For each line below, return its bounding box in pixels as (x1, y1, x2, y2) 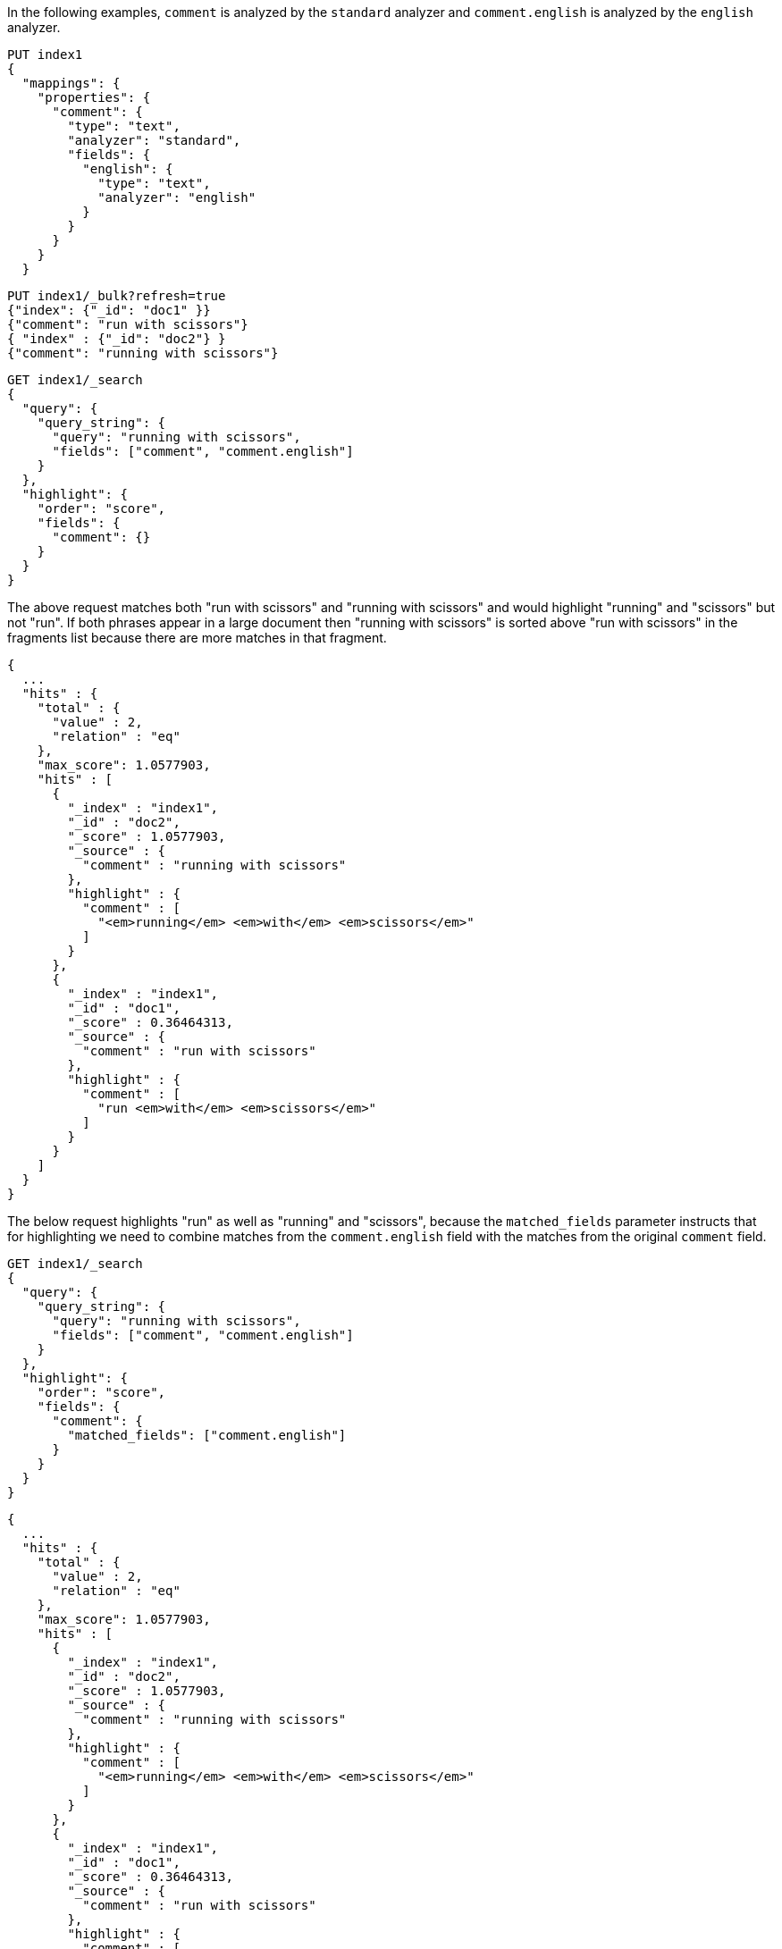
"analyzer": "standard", (67, 133, 241, 147)
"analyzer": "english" (97, 190, 256, 205)
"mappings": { (21, 76, 121, 90)
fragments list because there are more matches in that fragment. (7, 630, 387, 645)
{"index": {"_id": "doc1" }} (7, 303, 211, 317)
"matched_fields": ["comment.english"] (67, 1428, 347, 1442)
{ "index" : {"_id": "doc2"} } (7, 332, 226, 346)
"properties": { (37, 90, 151, 105)
